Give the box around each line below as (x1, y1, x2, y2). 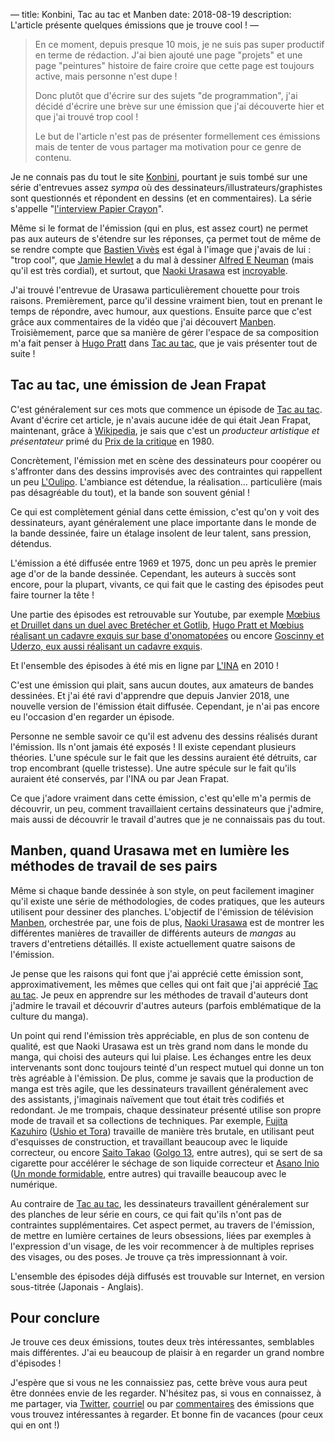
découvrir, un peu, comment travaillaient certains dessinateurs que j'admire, (10, 802, 324, 814)
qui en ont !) (10, 1419, 60, 1431)
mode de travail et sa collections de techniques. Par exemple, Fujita (10, 1114, 288, 1126)
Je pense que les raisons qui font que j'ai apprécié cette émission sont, (10, 967, 304, 979)
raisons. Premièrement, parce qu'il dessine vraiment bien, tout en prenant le (10, 295, 323, 306)
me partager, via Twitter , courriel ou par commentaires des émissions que (10, 1398, 315, 1410)
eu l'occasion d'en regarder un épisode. (10, 710, 175, 723)
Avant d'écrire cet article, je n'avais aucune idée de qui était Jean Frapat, (10, 414, 312, 426)
